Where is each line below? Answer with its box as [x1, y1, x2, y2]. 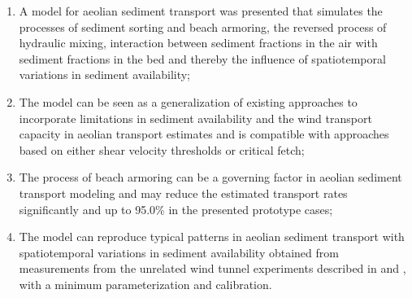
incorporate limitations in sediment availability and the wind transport [19, 109, 372, 126]
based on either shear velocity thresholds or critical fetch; [19, 141, 305, 158]
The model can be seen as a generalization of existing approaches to [19, 93, 358, 110]
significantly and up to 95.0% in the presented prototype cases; [19, 200, 333, 217]
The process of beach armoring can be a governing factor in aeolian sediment [19, 169, 402, 186]
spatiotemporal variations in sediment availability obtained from [19, 243, 339, 261]
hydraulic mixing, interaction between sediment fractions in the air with [19, 34, 378, 51]
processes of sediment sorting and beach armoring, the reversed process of [19, 18, 387, 35]
